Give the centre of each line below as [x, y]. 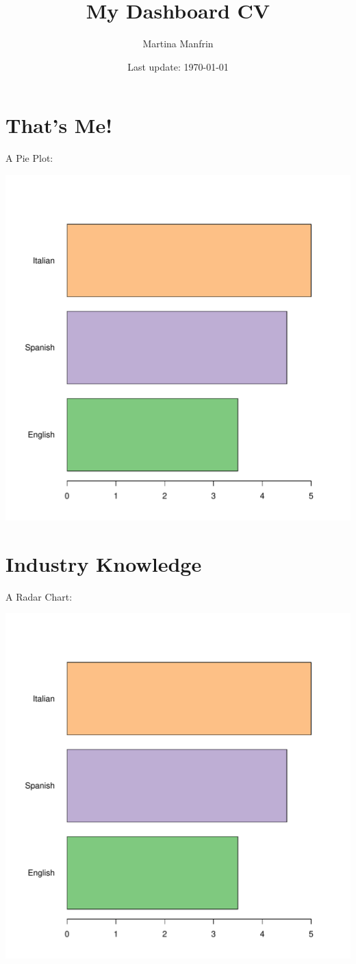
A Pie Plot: [29, 158]
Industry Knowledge [104, 563]
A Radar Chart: [39, 596]
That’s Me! [59, 125]
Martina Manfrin [178, 44]
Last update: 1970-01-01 [178, 66]
